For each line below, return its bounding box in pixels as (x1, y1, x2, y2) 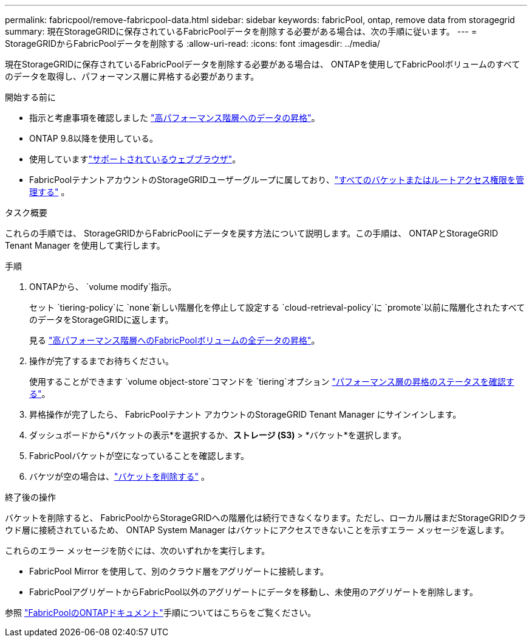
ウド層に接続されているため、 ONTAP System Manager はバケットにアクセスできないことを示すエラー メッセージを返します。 (5, 525, 510, 535)
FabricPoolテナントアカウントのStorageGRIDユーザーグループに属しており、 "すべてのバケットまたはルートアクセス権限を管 (29, 174, 524, 185)
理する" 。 (29, 187, 70, 197)
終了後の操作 (5, 492, 56, 502)
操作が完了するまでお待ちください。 (29, 356, 174, 366)
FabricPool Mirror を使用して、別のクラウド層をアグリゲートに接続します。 (29, 566, 329, 576)
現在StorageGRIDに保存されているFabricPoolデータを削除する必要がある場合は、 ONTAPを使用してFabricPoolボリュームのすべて (5, 59, 520, 69)
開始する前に (5, 92, 56, 102)
